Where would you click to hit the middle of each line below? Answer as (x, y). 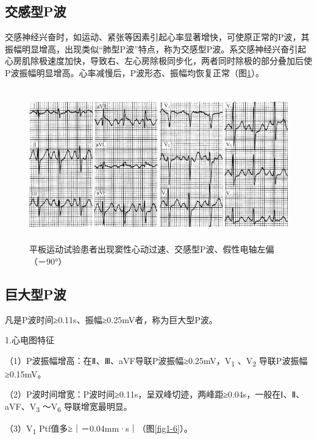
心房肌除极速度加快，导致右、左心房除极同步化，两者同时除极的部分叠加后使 (158, 61)
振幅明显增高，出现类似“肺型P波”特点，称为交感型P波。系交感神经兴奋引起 (156, 48)
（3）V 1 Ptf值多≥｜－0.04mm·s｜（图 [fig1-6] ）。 (99, 429)
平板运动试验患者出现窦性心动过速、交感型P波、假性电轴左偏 (152, 249)
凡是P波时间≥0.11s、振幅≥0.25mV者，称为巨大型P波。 (111, 319)
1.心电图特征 (30, 340)
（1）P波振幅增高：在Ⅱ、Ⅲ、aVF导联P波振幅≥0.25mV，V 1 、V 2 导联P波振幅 (156, 361)
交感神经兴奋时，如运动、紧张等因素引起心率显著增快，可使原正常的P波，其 (157, 37)
